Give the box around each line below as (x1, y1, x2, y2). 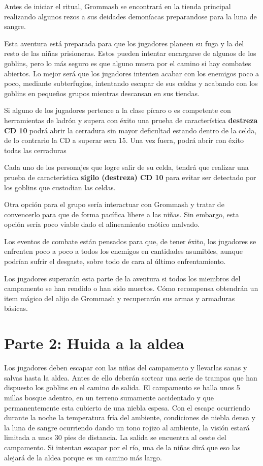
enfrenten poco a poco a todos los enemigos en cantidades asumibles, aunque (4, 246, 243, 256)
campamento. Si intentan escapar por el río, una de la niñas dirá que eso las (4, 442, 241, 452)
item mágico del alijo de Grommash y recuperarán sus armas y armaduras (4, 293, 235, 303)
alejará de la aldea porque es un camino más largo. (4, 452, 162, 462)
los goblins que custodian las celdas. (4, 182, 116, 192)
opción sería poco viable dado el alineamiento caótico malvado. (4, 219, 200, 229)
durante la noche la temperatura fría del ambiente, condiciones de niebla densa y (4, 412, 255, 423)
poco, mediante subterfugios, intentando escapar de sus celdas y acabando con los (4, 78, 258, 89)
